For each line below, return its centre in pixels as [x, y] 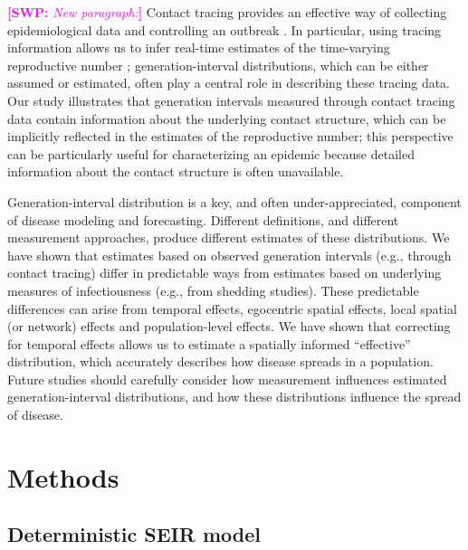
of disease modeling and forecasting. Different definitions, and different [203, 219]
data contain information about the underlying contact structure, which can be [227, 118]
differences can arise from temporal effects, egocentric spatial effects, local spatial [232, 308]
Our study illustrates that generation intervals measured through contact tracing [231, 100]
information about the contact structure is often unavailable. [176, 171]
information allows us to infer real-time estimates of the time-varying [199, 47]
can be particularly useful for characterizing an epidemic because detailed [211, 153]
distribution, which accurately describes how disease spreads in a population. [220, 361]
